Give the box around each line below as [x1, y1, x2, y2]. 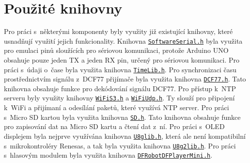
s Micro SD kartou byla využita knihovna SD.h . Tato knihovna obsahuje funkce [4, 112, 241, 122]
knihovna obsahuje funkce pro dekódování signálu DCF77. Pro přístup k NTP [4, 83, 236, 93]
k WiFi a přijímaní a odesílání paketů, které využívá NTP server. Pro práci [4, 102, 229, 113]
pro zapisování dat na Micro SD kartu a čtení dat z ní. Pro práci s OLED [4, 121, 225, 131]
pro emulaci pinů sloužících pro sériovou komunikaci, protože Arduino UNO [4, 45, 229, 55]
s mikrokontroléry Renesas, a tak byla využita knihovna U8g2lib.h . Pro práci [4, 140, 236, 150]
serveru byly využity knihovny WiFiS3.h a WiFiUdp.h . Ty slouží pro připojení [4, 93, 235, 103]
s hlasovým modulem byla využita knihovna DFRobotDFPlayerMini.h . [4, 150, 213, 160]
